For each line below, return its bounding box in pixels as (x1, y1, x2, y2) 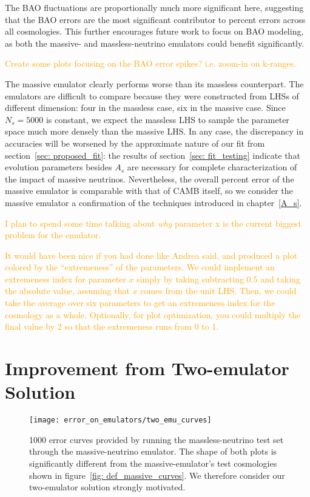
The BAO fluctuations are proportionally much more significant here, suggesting (5, 1, 304, 13)
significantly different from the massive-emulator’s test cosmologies (29, 457, 277, 469)
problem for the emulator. (5, 228, 101, 241)
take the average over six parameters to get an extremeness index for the (5, 296, 275, 309)
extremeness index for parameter (5, 272, 126, 285)
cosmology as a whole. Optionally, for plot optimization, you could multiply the (5, 308, 301, 321)
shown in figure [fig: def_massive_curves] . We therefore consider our (29, 469, 285, 481)
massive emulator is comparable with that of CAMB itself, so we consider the (5, 184, 293, 197)
